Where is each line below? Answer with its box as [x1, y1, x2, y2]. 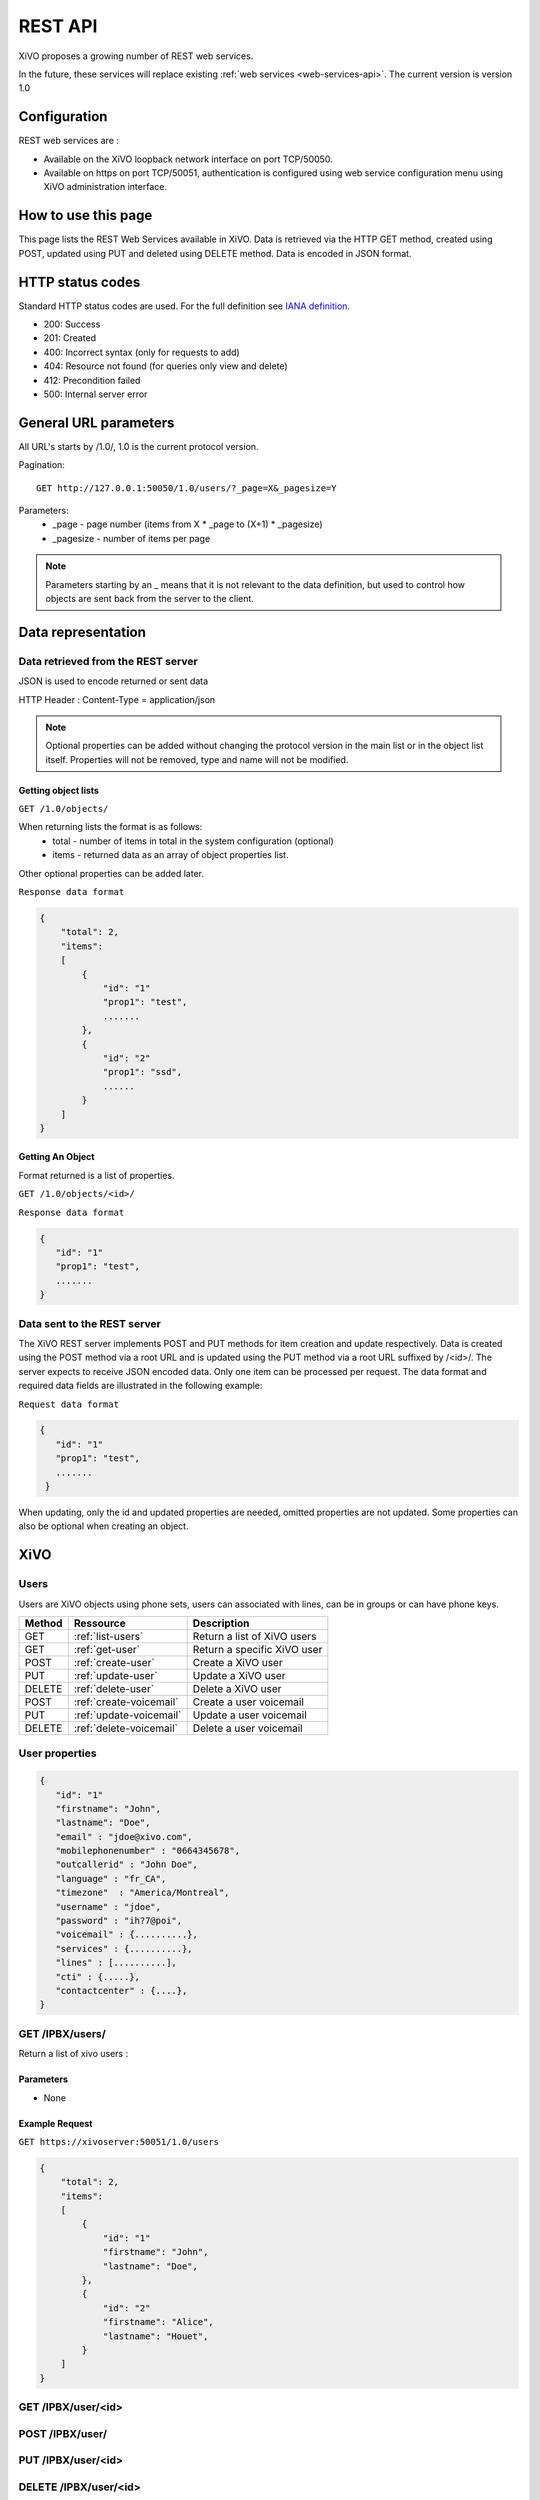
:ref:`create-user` [73, 1655, 155, 1669]
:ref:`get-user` [73, 1642, 140, 1656]
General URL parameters [18, 414, 175, 431]
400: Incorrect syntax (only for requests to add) [43, 346, 240, 358]
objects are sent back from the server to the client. [45, 592, 255, 604]
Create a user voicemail [192, 1695, 305, 1709]
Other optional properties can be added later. [18, 867, 205, 879]
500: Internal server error [43, 388, 148, 400]
